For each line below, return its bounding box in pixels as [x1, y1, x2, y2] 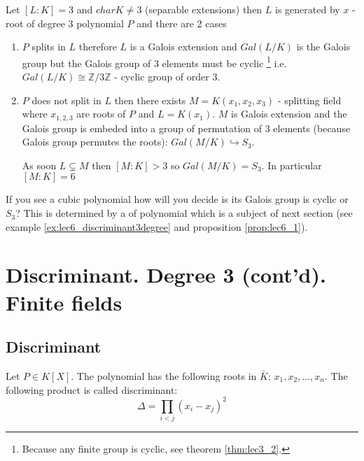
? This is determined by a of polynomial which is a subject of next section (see [15, 206, 353, 220]
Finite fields [6, 288, 122, 316]
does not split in [31, 92, 101, 107]
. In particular [261, 157, 322, 172]
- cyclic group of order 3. [114, 69, 220, 84]
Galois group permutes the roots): [22, 134, 168, 149]
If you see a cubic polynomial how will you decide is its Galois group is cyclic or [6, 192, 349, 206]
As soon [22, 157, 57, 172]
